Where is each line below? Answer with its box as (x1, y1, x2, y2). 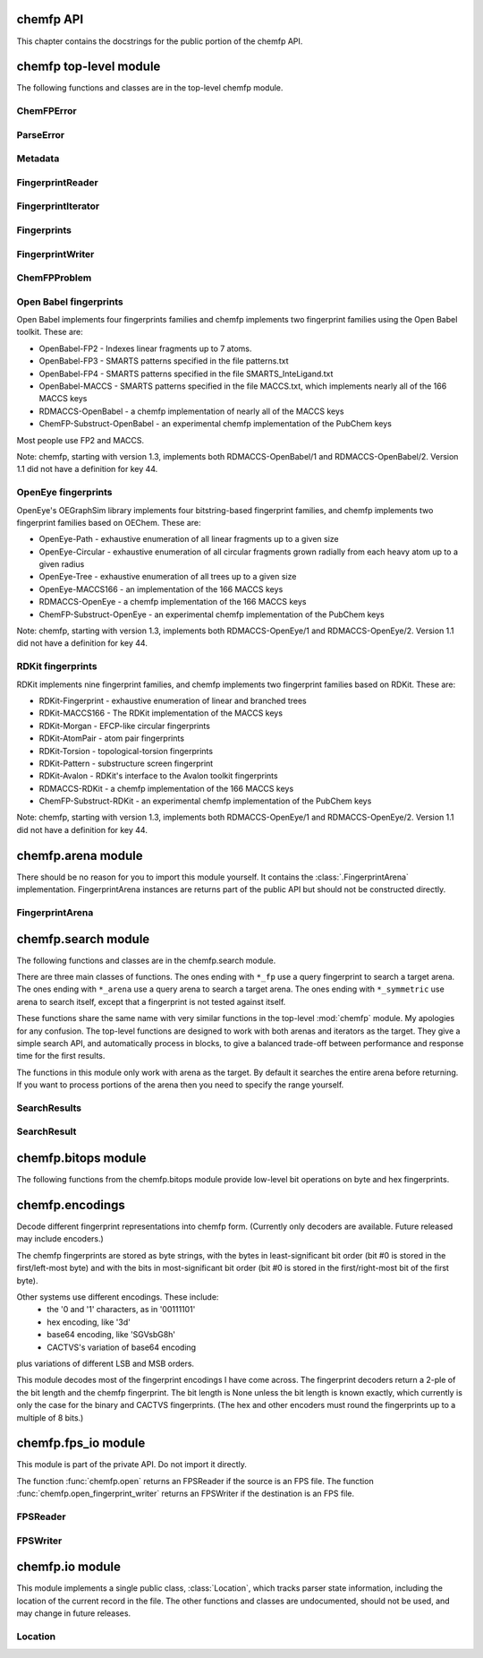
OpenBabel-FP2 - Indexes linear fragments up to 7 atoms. (38, 343, 252, 354)
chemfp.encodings (16, 1197, 125, 1213)
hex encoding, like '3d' (47, 1317, 131, 1327)
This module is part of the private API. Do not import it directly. (16, 1459, 248, 1470)
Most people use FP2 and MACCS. (16, 434, 145, 445)
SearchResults (16, 1102, 82, 1114)
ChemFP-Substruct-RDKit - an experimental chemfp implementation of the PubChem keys (38, 795, 372, 806)
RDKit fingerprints (16, 660, 97, 673)
